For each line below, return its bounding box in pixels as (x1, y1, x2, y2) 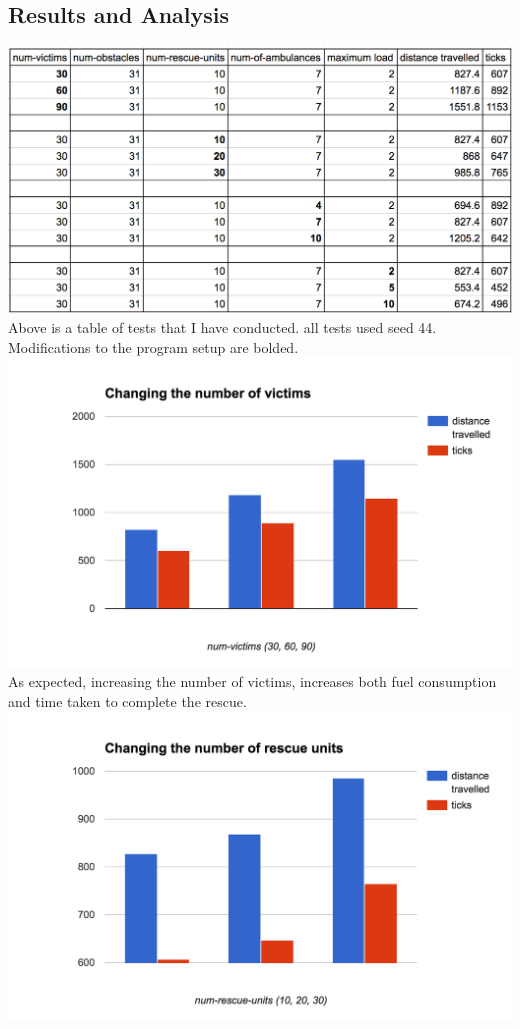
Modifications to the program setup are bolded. (8, 336, 299, 357)
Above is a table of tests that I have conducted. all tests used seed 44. (8, 317, 437, 338)
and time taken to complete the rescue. (8, 691, 247, 711)
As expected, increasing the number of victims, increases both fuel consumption (8, 671, 497, 692)
